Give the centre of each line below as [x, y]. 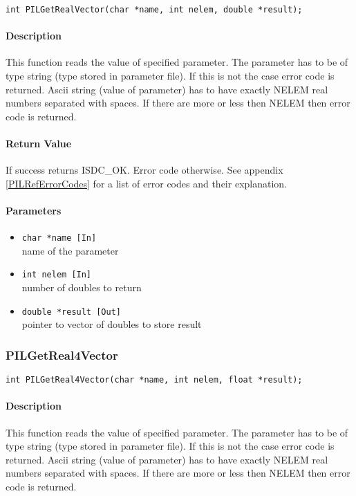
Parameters [34, 210]
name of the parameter [70, 250]
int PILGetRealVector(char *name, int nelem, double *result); [154, 10]
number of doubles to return [82, 287]
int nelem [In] [57, 275]
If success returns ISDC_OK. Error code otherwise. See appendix [144, 170]
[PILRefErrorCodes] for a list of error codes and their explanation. [146, 183]
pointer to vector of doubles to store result [112, 324]
